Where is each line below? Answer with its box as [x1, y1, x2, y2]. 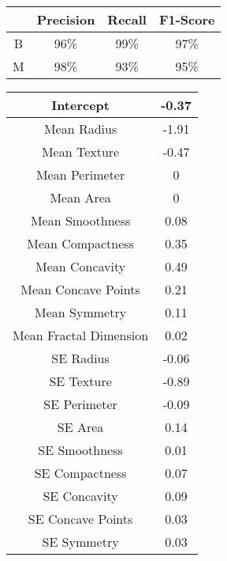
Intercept [51, 96, 110, 114]
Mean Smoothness [30, 211, 131, 229]
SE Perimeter [43, 395, 117, 413]
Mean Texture [41, 142, 120, 161]
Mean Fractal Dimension [13, 326, 149, 344]
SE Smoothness [38, 441, 123, 459]
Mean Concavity [35, 257, 126, 275]
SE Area [57, 418, 104, 436]
